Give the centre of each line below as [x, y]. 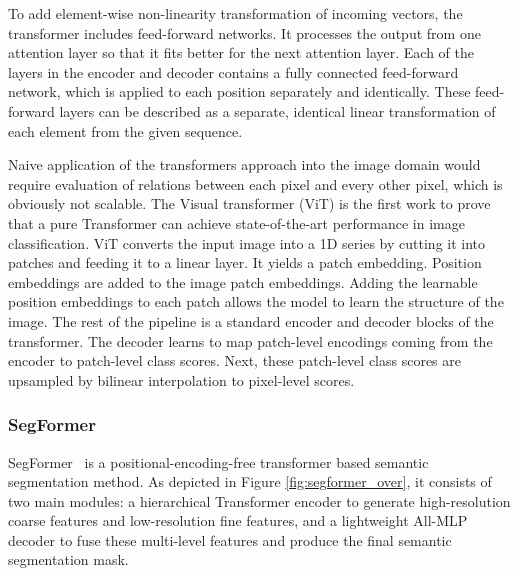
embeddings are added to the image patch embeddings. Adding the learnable [243, 281]
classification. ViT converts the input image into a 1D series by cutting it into [247, 242]
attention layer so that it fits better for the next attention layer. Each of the [241, 52]
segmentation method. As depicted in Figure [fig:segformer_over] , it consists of [250, 481]
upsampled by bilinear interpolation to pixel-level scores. [181, 379]
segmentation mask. [68, 559]
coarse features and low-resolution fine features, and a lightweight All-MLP [238, 520]
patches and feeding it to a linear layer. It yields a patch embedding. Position [245, 262]
